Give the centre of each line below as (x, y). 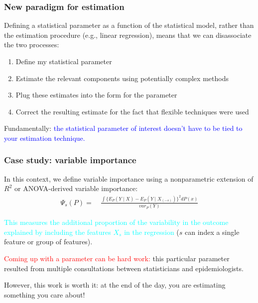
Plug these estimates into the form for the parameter (96, 95)
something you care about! (45, 294)
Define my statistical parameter (64, 61)
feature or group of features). (48, 242)
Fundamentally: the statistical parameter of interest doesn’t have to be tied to (123, 128)
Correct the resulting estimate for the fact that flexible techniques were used (132, 111)
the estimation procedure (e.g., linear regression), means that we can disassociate (128, 35)
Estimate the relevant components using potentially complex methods (122, 78)
